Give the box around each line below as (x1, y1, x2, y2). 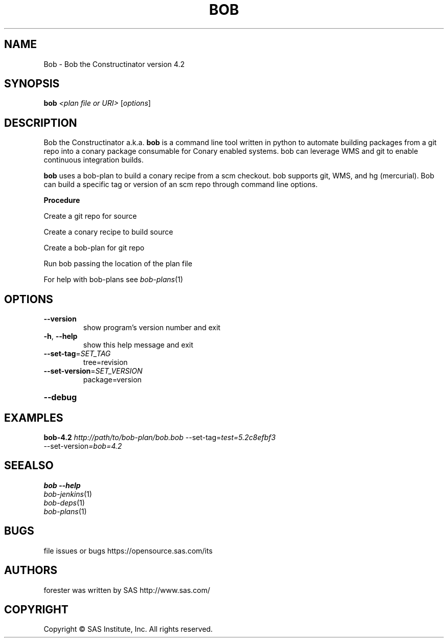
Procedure (43, 196, 80, 205)
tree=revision (83, 358, 128, 367)
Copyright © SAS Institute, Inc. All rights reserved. (43, 625, 213, 634)
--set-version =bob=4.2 (43, 441, 122, 450)
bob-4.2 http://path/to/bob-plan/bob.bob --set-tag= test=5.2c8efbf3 (43, 432, 276, 442)
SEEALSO (4, 459, 54, 472)
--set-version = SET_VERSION (43, 366, 143, 376)
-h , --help (43, 332, 78, 341)
